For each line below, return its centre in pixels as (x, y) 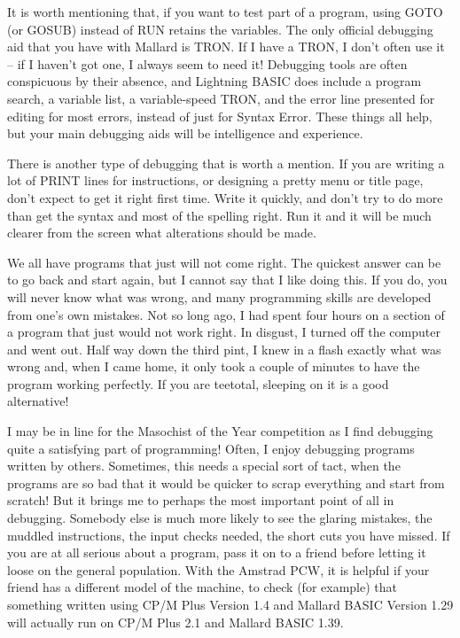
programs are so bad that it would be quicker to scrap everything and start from (226, 482)
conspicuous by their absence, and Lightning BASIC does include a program (214, 81)
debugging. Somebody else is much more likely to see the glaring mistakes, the (220, 518)
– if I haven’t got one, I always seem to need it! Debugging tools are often (207, 63)
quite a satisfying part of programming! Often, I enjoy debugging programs (211, 448)
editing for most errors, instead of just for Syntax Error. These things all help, (220, 116)
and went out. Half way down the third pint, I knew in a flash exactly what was (224, 349)
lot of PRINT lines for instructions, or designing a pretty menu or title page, (215, 180)
